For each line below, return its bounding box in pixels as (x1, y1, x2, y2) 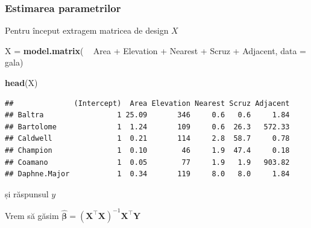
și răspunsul (5, 187, 49, 200)
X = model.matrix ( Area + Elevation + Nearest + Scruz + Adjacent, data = (5, 44, 306, 57)
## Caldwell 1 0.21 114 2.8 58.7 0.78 (5, 134, 290, 143)
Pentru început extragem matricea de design (5, 24, 169, 37)
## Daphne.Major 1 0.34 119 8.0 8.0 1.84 (5, 170, 290, 179)
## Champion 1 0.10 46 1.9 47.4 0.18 (5, 146, 290, 155)
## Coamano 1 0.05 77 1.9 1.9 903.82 (5, 158, 290, 167)
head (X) (5, 76, 38, 88)
